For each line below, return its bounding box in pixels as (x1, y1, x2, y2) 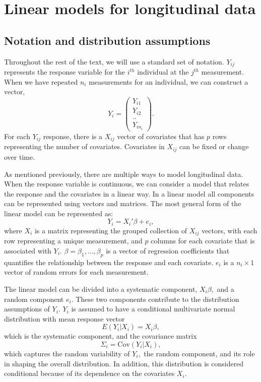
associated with (4, 245, 51, 256)
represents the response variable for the (4, 67, 125, 77)
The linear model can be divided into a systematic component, (4, 283, 198, 294)
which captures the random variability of (4, 348, 130, 358)
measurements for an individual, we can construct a (89, 76, 248, 87)
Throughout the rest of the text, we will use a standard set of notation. (4, 56, 224, 67)
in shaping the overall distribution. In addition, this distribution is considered (4, 358, 244, 368)
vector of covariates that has (117, 131, 205, 141)
